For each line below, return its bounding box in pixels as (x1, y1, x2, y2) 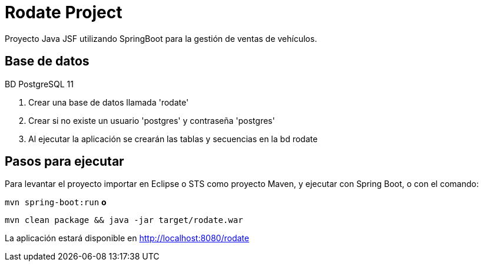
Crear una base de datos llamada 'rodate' (28, 97, 189, 107)
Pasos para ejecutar (5, 154, 124, 169)
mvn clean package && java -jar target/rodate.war (5, 215, 243, 225)
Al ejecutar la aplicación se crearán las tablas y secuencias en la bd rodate (28, 133, 318, 144)
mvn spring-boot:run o (5, 197, 107, 208)
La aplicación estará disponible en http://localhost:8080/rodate (5, 233, 249, 244)
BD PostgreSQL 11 (5, 78, 74, 89)
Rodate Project (5, 2, 123, 22)
